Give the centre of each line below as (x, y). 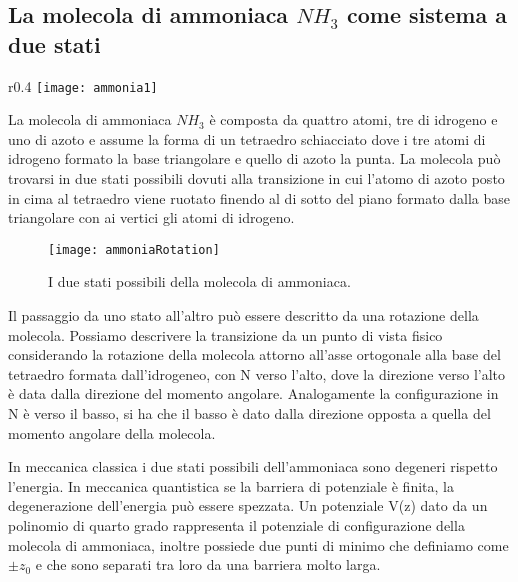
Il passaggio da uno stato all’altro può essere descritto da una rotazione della (243, 315)
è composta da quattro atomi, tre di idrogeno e (353, 119)
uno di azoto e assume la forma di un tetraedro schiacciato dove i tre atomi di (247, 138)
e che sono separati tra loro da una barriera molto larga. (208, 564)
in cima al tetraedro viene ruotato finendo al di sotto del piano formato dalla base (259, 197)
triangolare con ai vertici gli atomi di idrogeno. (151, 217)
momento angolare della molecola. (112, 432)
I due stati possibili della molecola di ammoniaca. (199, 281)
